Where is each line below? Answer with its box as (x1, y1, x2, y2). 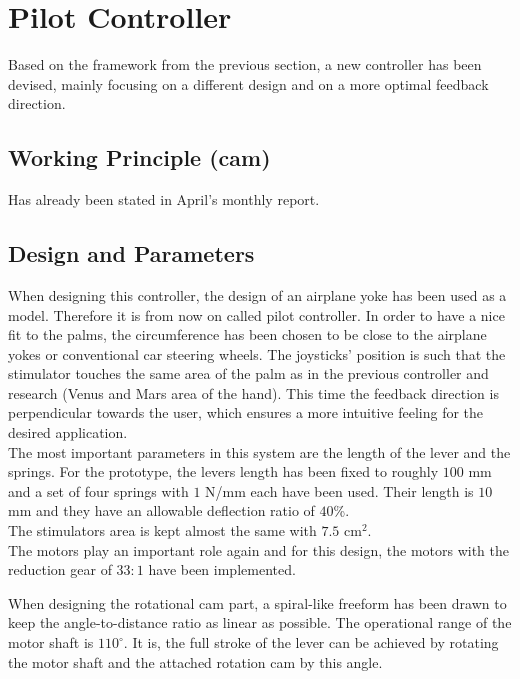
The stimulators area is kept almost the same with (8, 520, 317, 541)
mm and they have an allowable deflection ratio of (8, 500, 315, 521)
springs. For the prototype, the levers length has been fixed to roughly (8, 461, 439, 482)
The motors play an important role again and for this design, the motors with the (8, 539, 510, 560)
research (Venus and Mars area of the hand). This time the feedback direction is (8, 382, 499, 403)
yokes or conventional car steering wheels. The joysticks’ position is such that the (8, 343, 506, 364)
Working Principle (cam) (8, 142, 271, 173)
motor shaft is (8, 632, 94, 652)
